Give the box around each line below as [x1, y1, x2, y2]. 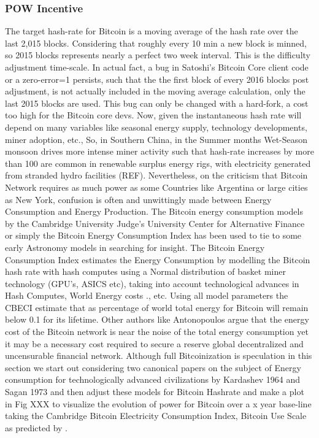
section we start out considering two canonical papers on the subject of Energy [5, 361, 301, 374]
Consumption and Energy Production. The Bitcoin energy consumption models [5, 205, 303, 218]
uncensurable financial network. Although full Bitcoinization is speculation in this [5, 349, 312, 362]
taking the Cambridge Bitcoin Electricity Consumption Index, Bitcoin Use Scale [5, 409, 307, 422]
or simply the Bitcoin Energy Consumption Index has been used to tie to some [5, 229, 302, 242]
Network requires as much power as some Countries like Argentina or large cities [5, 180, 308, 193]
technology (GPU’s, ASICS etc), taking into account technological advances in [5, 277, 299, 290]
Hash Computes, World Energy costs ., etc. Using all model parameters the [5, 289, 288, 302]
